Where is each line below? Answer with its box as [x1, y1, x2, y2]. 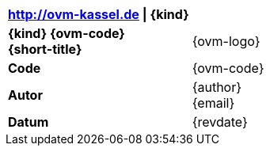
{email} [192, 95, 235, 111]
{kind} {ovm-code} [8, 25, 125, 41]
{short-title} [8, 41, 82, 57]
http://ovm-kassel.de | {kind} [8, 6, 189, 22]
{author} [192, 79, 242, 95]
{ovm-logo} [192, 33, 260, 49]
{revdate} [192, 114, 248, 130]
